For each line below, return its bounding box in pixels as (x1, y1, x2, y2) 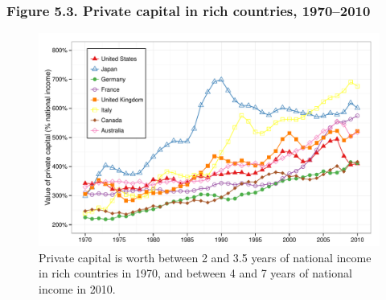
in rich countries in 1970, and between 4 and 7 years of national (39, 265, 352, 282)
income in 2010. (39, 281, 116, 297)
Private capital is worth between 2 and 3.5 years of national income (39, 249, 372, 265)
